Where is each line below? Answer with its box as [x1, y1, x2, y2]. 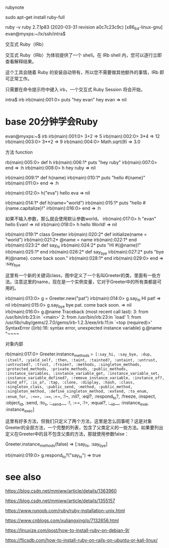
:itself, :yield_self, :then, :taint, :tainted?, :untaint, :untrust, [5, 358, 158, 363]
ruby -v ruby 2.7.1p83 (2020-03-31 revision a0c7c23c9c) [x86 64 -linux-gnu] [5, 24, 163, 31]
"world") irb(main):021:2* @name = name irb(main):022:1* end [5, 236, 137, 242]
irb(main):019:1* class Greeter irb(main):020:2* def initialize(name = [5, 231, 147, 237]
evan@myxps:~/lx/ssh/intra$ [5, 31, 66, 37]
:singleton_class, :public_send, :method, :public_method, [5, 384, 133, 389]
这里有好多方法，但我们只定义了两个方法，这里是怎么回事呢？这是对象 [5, 418, 152, 424]
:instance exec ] [5, 406, 35, 414]
